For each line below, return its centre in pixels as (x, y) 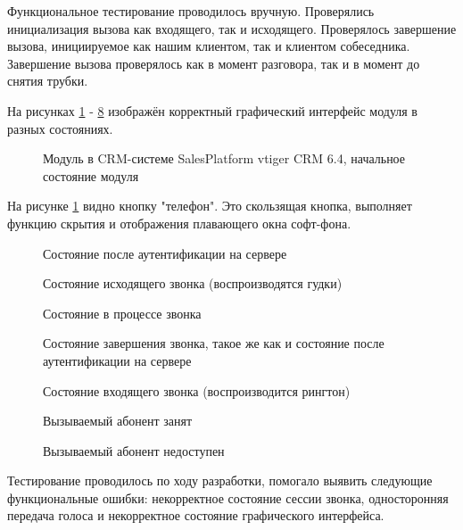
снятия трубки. (48, 81)
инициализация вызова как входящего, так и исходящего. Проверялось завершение (232, 28)
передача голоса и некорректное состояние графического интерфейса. (196, 515)
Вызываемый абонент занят (118, 421)
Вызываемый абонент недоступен (134, 450)
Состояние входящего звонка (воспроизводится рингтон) (197, 390)
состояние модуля (91, 175)
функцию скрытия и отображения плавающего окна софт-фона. (179, 223)
